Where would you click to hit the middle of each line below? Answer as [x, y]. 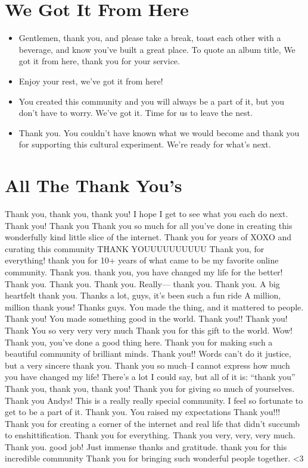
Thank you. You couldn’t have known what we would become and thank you [159, 132]
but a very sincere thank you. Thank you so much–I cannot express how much [147, 365]
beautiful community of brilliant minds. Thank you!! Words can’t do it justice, [148, 354]
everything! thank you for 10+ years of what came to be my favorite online [142, 260]
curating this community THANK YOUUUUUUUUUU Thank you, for [135, 248]
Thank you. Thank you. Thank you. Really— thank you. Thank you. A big [142, 283]
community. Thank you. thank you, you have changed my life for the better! [144, 271]
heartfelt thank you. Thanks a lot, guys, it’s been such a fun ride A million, [143, 295]
